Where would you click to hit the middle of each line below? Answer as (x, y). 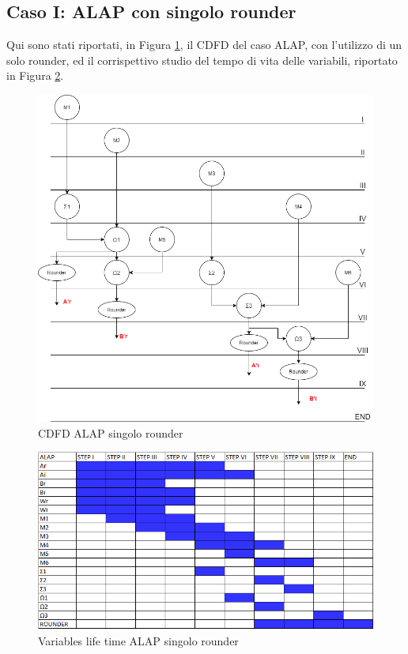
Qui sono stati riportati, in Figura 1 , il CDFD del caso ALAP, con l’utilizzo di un (204, 45)
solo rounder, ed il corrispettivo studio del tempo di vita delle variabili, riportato (202, 60)
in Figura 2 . (35, 75)
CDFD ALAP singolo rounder (111, 432)
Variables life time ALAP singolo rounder (138, 641)
